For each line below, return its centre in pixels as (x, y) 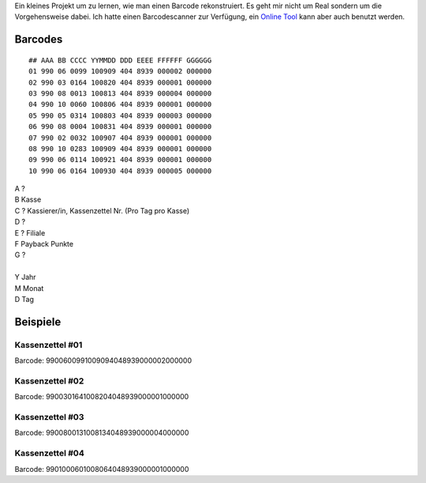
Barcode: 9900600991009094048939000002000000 (103, 360)
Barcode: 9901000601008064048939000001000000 (102, 469)
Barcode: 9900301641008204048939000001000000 (102, 397)
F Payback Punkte (44, 244)
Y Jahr (25, 277)
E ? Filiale (30, 232)
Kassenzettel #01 (49, 345)
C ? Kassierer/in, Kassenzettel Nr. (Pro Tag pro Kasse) (102, 210)
